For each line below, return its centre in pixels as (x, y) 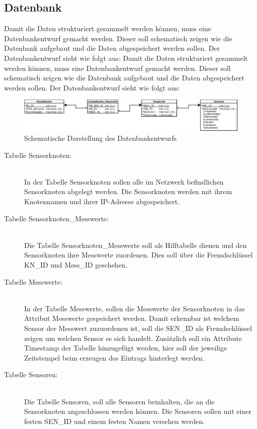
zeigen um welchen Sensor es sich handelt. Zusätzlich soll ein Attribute (133, 338)
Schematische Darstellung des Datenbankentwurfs (101, 138)
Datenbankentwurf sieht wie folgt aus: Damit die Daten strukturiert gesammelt (126, 58)
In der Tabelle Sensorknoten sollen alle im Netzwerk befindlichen (124, 181)
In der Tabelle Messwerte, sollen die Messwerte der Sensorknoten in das (135, 308)
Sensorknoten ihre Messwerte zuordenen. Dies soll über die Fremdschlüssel (139, 255)
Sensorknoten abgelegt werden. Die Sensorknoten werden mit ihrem (128, 191)
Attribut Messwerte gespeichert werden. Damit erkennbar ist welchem (132, 318)
